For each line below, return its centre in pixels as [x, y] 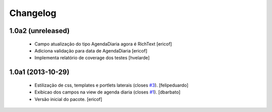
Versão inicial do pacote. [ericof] [69, 99]
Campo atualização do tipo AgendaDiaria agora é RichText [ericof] [103, 44]
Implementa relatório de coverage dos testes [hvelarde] [92, 58]
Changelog [33, 13]
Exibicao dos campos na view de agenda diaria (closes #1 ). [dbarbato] [108, 92]
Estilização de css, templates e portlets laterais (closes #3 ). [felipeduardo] [112, 85]
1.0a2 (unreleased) [40, 31]
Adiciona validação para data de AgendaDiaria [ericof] [91, 50]
